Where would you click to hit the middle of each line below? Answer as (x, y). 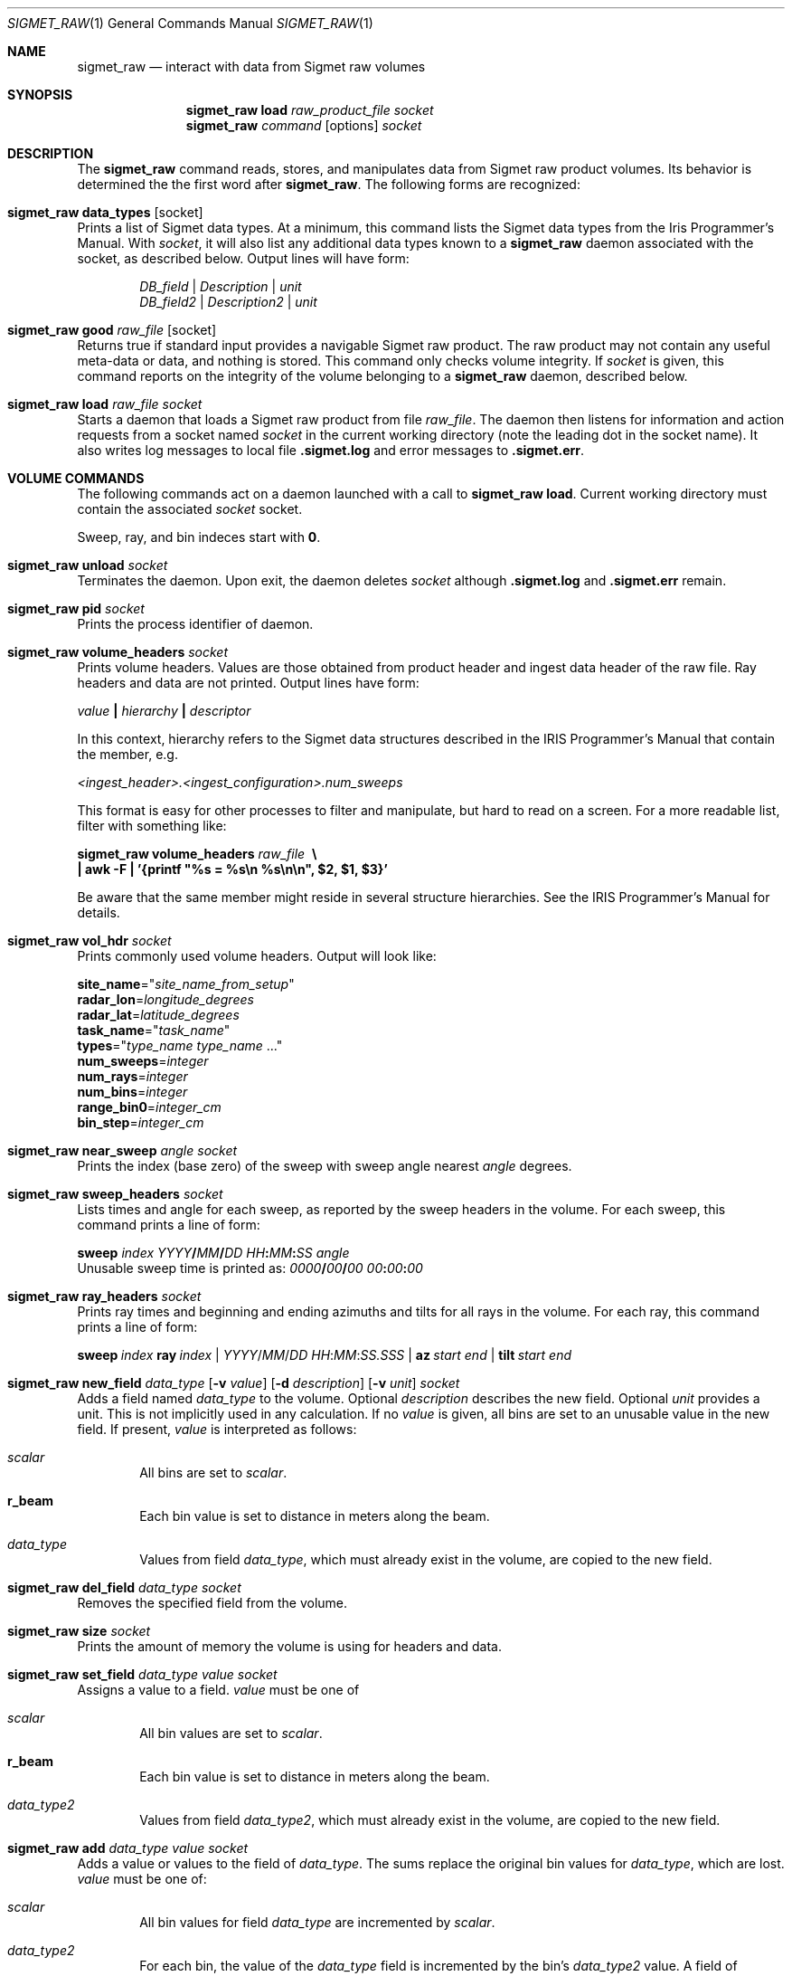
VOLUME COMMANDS (76, 478)
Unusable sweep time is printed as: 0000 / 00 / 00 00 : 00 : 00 (250, 1268)
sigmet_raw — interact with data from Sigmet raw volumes (251, 66)
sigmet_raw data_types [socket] (105, 212)
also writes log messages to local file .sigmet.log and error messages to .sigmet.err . (331, 450)
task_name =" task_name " (154, 1030)
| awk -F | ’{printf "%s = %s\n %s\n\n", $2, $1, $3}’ (232, 869)
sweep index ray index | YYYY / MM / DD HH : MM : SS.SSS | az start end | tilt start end (325, 1355)
